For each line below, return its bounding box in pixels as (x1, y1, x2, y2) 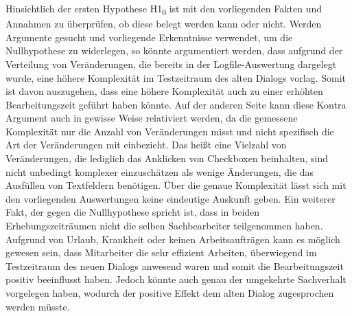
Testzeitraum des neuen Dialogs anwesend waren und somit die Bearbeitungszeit (5, 258, 344, 273)
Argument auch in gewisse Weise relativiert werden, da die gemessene (5, 111, 298, 125)
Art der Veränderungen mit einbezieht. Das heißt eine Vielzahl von (5, 137, 287, 152)
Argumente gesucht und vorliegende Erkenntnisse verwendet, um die (5, 30, 293, 44)
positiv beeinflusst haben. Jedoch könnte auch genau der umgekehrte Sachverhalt (5, 272, 347, 286)
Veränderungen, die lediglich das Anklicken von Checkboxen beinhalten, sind (5, 151, 329, 166)
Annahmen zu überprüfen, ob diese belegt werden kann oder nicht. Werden (5, 16, 322, 31)
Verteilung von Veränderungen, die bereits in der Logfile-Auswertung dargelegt (5, 56, 337, 71)
